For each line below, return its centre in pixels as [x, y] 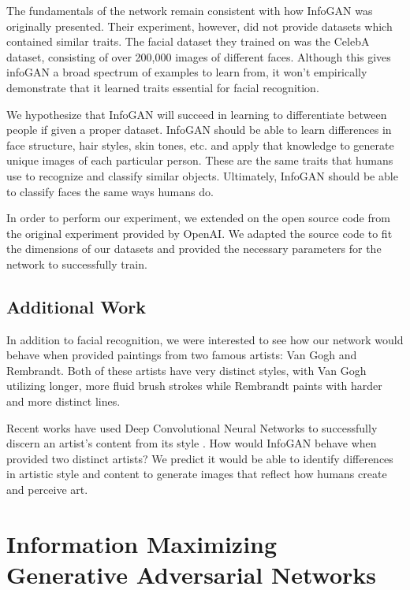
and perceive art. [47, 490]
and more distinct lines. [63, 401]
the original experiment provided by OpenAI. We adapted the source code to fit [199, 233]
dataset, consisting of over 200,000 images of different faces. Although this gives [199, 56]
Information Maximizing [142, 543]
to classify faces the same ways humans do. [110, 191]
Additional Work [76, 306]
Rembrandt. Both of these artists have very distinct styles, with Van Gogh [186, 370]
